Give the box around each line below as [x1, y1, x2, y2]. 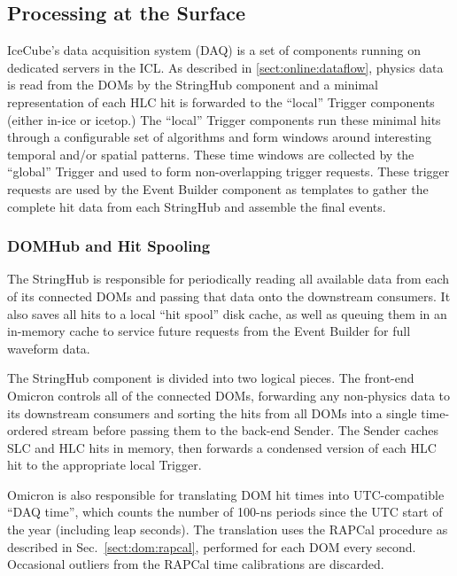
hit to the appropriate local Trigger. [7, 455, 202, 474]
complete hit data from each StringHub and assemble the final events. [7, 197, 386, 215]
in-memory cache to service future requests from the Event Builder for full [7, 322, 411, 340]
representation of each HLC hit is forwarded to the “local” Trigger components [7, 92, 435, 111]
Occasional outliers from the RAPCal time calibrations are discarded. [7, 555, 384, 573]
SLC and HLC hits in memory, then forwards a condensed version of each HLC [7, 438, 437, 456]
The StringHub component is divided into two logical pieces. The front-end [7, 369, 414, 387]
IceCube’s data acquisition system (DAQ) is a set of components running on [7, 41, 422, 59]
